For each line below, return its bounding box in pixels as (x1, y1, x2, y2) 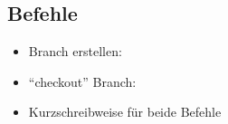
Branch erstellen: (28, 42, 122, 61)
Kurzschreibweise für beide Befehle (28, 102, 222, 121)
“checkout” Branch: (28, 72, 137, 91)
